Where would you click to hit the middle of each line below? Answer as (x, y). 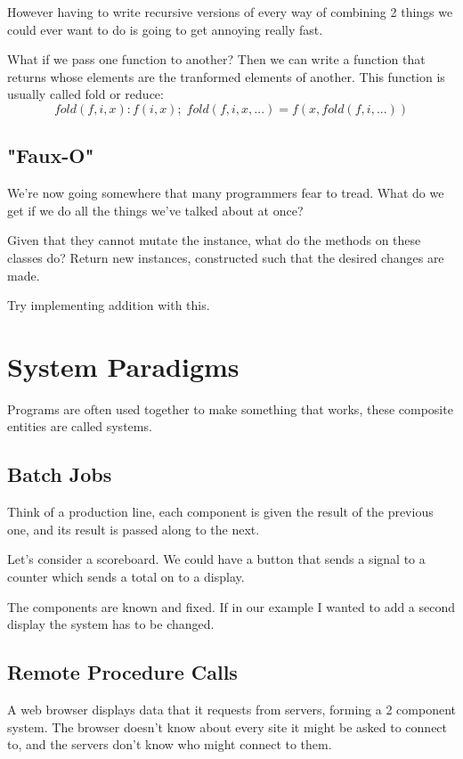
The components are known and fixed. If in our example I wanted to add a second (231, 606)
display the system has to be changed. (111, 624)
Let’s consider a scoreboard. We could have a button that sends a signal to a (216, 559)
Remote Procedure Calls (122, 672)
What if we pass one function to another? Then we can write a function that (216, 59)
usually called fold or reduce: (85, 94)
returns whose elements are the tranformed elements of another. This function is (226, 76)
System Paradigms (123, 366)
